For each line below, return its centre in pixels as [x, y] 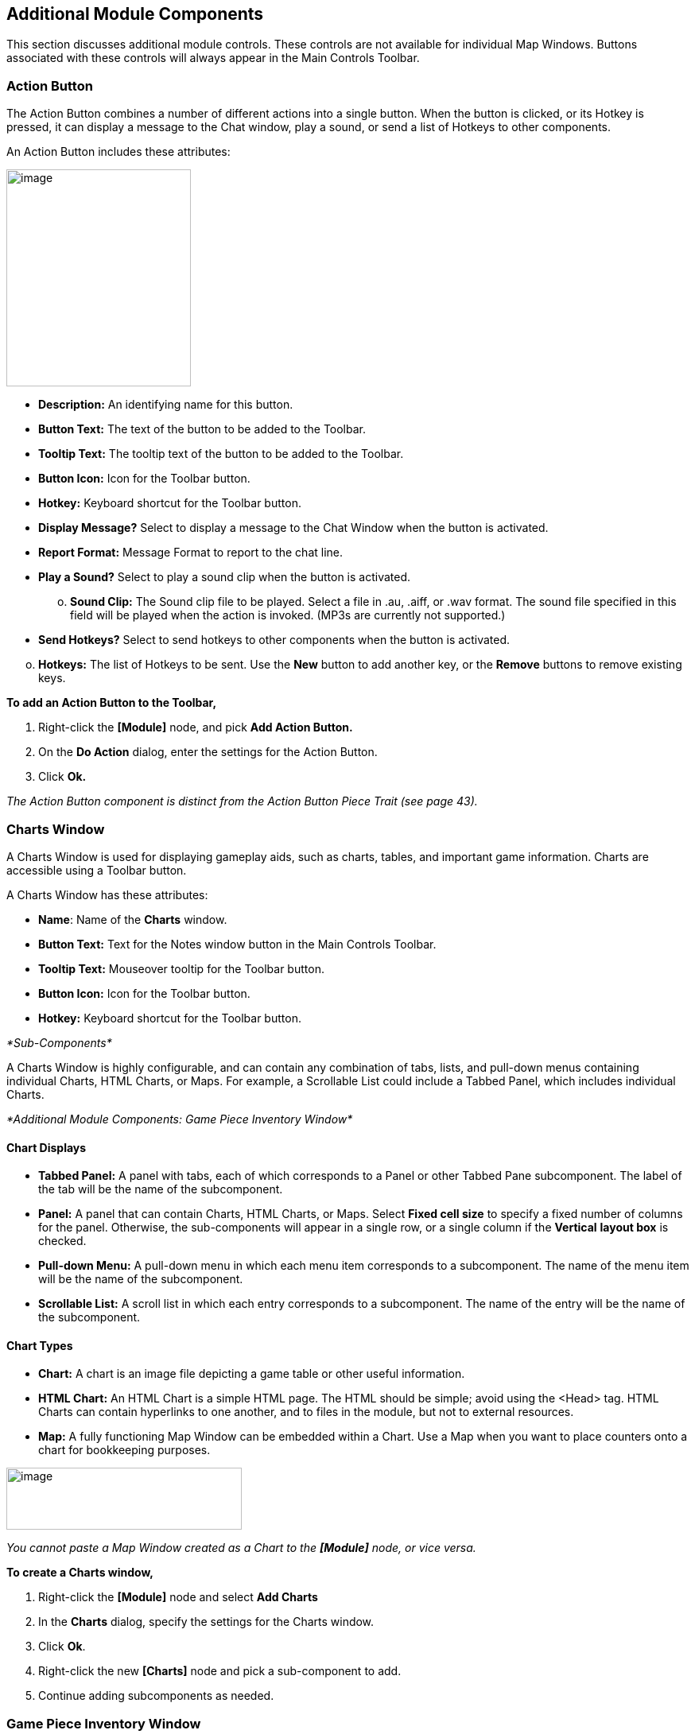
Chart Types [40, 1345]
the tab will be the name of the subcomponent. [161, 1189]
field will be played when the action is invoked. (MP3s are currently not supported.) [288, 615]
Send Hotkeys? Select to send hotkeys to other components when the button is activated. [274, 640]
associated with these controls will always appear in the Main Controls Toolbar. [213, 58]
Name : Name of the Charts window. [133, 919]
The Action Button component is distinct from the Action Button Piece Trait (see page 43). [242, 801]
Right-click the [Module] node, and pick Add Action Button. [196, 727]
